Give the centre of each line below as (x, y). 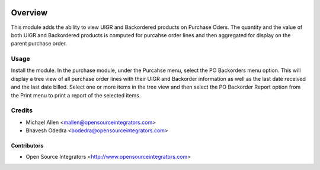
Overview (29, 13)
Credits (22, 110)
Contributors (27, 146)
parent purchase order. (39, 44)
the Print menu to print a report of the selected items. (76, 95)
